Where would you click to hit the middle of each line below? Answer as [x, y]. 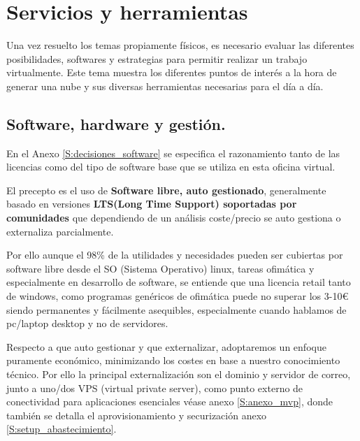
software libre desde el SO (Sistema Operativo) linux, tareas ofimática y [160, 268]
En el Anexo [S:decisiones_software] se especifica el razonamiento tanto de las [173, 153]
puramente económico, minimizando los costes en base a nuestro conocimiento [173, 360]
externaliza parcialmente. [60, 231]
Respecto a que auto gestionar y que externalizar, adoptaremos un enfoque [166, 346]
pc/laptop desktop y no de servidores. [87, 323]
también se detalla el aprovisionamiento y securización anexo [137, 415]
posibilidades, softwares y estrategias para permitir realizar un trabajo [157, 58]
